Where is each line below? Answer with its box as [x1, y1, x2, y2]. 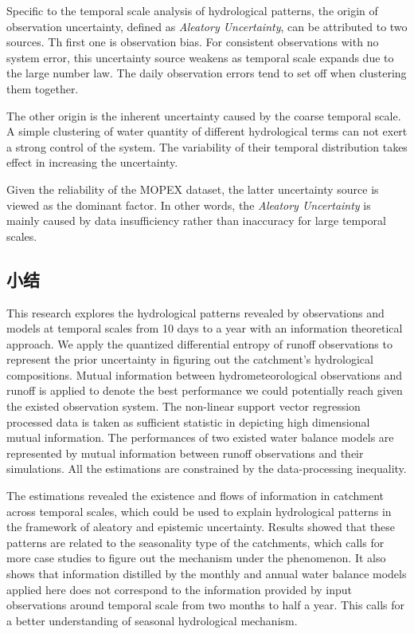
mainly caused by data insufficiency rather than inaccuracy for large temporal [6, 212, 386, 229]
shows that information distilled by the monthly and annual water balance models [6, 565, 407, 582]
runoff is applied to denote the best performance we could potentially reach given [6, 382, 403, 399]
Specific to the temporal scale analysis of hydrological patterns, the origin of [6, 2, 378, 18]
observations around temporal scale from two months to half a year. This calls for [6, 597, 405, 613]
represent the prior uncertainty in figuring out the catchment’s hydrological [6, 351, 373, 368]
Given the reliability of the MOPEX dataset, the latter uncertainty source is [6, 180, 379, 197]
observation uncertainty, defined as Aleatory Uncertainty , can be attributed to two [6, 18, 408, 34]
